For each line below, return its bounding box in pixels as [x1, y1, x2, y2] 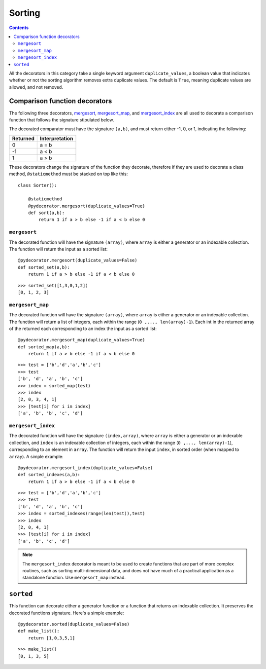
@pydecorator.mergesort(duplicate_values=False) [18, 258, 137, 263]
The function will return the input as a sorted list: [9, 246, 108, 252]
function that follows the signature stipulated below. [9, 116, 114, 123]
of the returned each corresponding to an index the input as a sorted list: [9, 326, 157, 332]
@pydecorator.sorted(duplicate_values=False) [18, 622, 130, 627]
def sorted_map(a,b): [18, 344, 70, 350]
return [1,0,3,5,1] [28, 635, 75, 641]
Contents [9, 25, 29, 31]
